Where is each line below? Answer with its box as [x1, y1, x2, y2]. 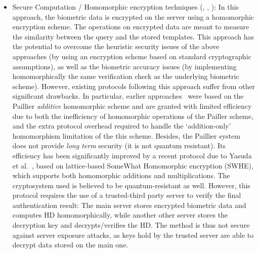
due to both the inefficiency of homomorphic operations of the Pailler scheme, [12, 110, 253, 121]
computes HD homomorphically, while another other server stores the [12, 209, 228, 220]
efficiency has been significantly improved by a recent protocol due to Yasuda [12, 150, 252, 160]
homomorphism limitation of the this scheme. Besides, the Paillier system [12, 130, 240, 141]
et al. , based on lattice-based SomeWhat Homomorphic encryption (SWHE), [12, 160, 253, 171]
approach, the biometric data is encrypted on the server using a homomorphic [12, 11, 254, 22]
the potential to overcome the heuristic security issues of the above [12, 41, 220, 52]
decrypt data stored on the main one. [12, 239, 128, 250]
